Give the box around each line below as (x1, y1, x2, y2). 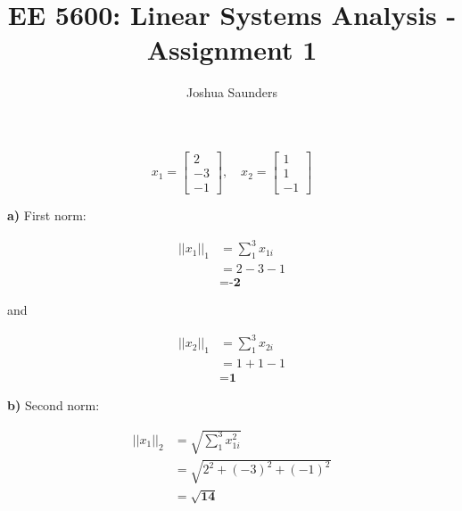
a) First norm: (7, 206, 87, 224)
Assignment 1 (146, 31, 318, 68)
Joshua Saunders (186, 83, 277, 102)
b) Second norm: (7, 395, 100, 414)
